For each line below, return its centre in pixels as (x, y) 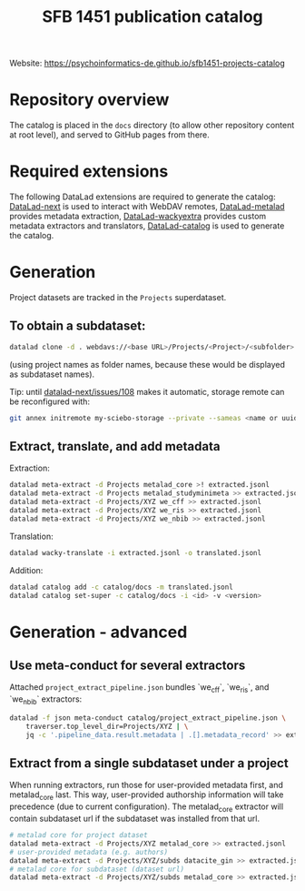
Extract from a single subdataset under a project (149, 763)
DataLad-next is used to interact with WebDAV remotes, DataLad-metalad (147, 207)
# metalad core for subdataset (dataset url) (97, 869)
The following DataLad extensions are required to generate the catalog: (143, 197)
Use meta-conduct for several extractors (128, 665)
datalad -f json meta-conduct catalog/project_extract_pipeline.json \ (148, 718)
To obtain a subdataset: (78, 326)
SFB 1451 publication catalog (152, 17)
